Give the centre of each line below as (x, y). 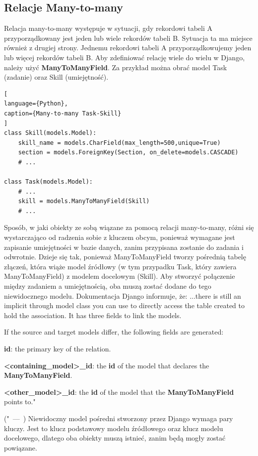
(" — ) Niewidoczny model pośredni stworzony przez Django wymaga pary (119, 418)
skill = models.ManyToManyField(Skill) (84, 201)
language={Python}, (36, 104)
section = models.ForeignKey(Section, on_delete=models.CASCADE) (128, 153)
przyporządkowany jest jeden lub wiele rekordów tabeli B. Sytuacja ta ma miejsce (128, 38)
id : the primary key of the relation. (58, 349)
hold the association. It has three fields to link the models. (93, 315)
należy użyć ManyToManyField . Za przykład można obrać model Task (116, 67)
